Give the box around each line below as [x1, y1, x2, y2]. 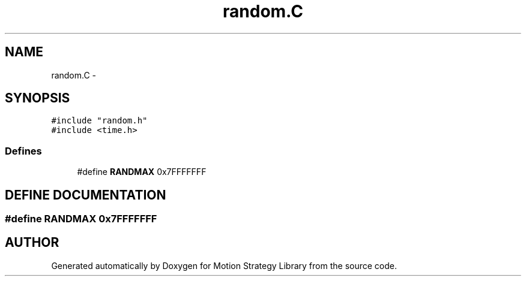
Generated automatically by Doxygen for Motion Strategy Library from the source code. [51, 260, 398, 271]
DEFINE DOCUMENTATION [5, 187, 166, 203]
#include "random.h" [51, 116, 148, 126]
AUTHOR [5, 235, 59, 250]
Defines [5, 144, 42, 157]
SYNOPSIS [5, 90, 70, 106]
